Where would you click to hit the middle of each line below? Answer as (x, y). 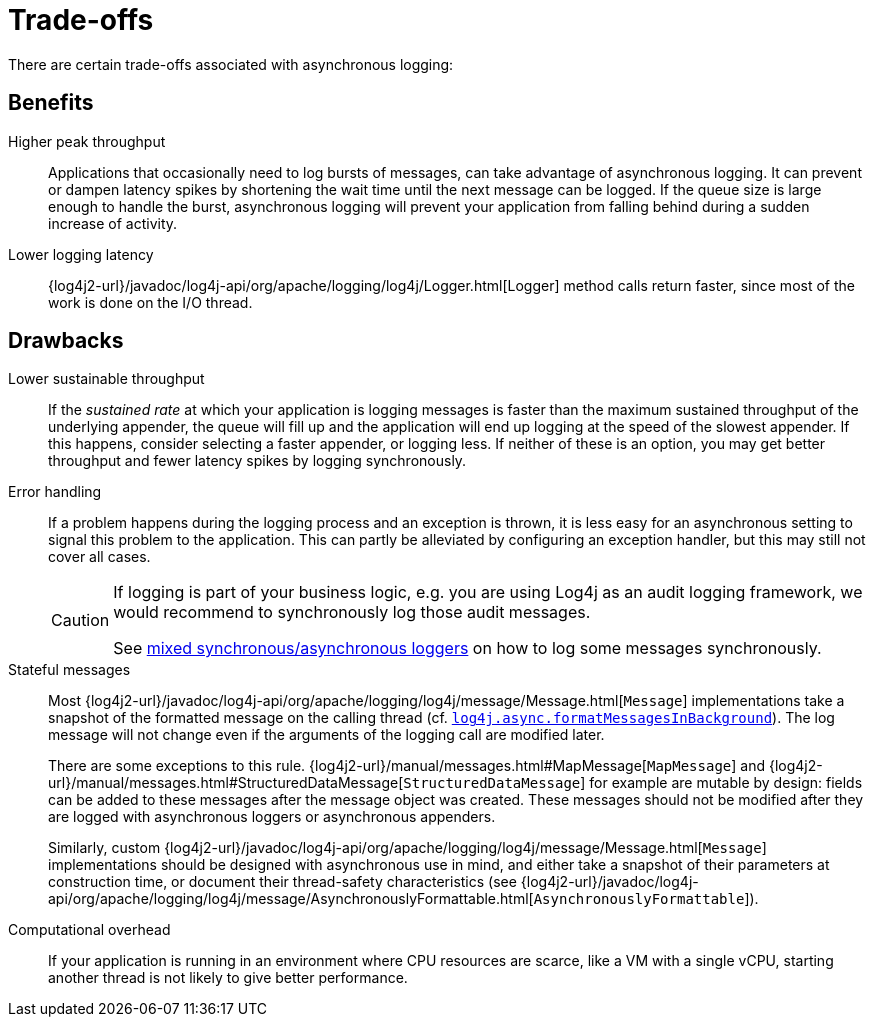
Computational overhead (89, 930)
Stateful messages (69, 670)
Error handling (55, 492)
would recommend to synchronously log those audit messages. (352, 612)
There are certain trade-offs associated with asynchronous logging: (231, 64)
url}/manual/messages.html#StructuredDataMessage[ (226, 783)
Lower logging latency (81, 254)
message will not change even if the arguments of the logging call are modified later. (326, 735)
